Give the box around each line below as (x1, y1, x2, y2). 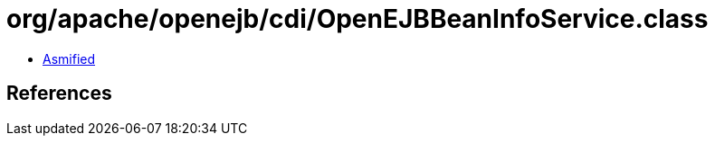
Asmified (43, 50, 96, 67)
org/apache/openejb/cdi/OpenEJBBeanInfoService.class (6, 4, 709, 34)
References (6, 82, 112, 105)
